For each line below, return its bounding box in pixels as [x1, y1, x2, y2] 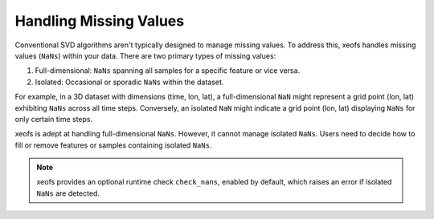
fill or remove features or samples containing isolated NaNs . [14, 140, 212, 150]
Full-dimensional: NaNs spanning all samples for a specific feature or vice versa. [35, 66, 301, 75]
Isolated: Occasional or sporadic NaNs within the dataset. [35, 77, 224, 87]
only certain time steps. [14, 114, 93, 124]
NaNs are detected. [36, 189, 100, 198]
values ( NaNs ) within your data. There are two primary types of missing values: [14, 51, 276, 60]
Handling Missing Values [14, 12, 185, 30]
